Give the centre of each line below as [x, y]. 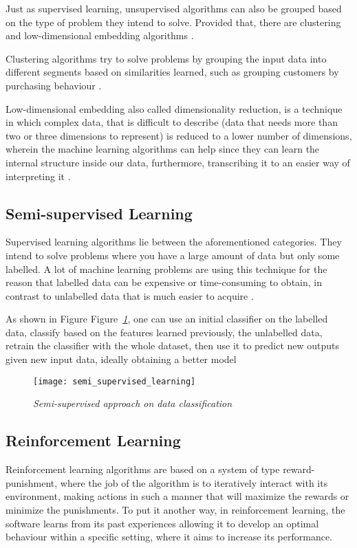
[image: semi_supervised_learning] [115, 381]
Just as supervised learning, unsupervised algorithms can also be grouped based [174, 8]
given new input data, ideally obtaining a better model [121, 359]
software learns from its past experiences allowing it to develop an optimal [162, 523]
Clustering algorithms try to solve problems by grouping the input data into [166, 58]
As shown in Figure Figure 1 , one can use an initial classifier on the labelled [167, 319]
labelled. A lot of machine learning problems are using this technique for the [166, 268]
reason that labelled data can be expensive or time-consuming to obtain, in [164, 282]
